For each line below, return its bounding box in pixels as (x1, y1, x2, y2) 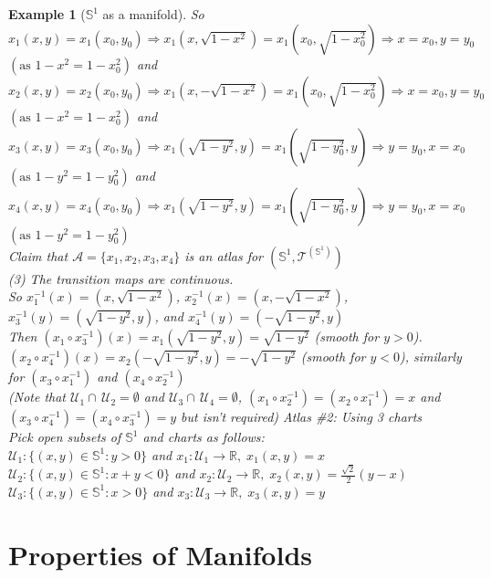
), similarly (400, 347, 462, 366)
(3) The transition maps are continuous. (8, 268, 234, 288)
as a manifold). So (102, 5, 204, 23)
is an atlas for (184, 246, 264, 265)
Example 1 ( (8, 5, 86, 23)
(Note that (8, 387, 66, 406)
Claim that (8, 246, 68, 265)
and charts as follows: (142, 427, 265, 447)
